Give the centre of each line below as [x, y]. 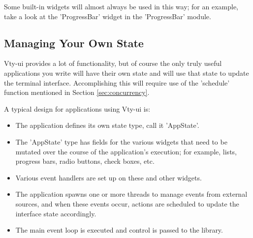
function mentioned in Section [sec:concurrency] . [77, 92]
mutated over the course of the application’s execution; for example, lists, [126, 151]
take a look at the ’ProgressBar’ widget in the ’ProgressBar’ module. [108, 16]
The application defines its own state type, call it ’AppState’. [107, 125]
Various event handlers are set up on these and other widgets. [109, 177]
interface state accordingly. [56, 213]
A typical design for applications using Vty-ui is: [77, 108]
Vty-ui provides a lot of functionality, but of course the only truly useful [113, 63]
